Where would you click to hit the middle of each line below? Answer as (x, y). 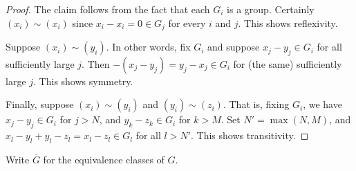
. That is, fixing (256, 104)
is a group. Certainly (271, 9)
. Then (96, 63)
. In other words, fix (148, 47)
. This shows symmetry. (83, 81)
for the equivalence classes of (104, 160)
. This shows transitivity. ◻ (250, 135)
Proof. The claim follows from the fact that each (108, 9)
